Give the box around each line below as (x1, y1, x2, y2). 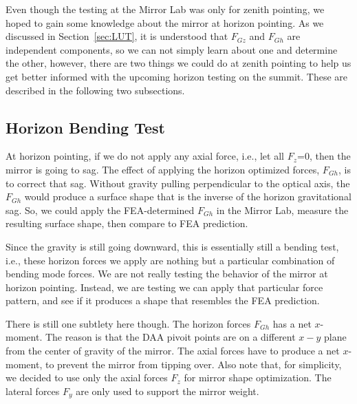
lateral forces (6, 383, 60, 398)
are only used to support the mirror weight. (76, 383, 259, 398)
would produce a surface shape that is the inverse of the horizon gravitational (24, 189, 351, 204)
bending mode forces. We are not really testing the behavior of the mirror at (6, 266, 328, 281)
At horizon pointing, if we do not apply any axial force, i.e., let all (6, 149, 284, 163)
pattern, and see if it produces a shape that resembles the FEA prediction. (6, 293, 320, 308)
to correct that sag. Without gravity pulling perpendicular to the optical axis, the (6, 176, 350, 190)
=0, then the (296, 149, 351, 163)
